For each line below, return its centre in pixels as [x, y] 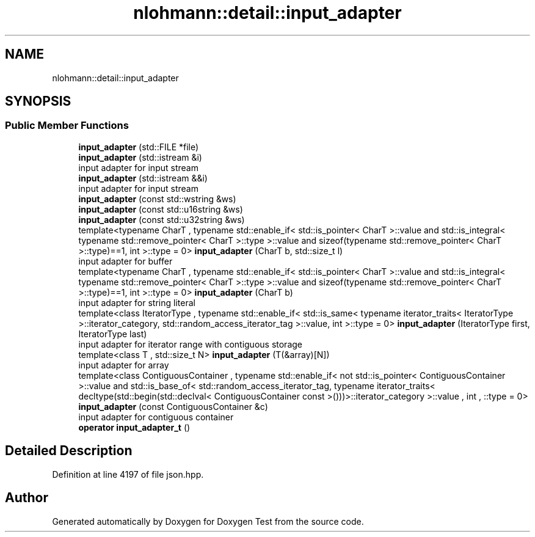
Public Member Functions [67, 126]
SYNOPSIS [38, 101]
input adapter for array [124, 365]
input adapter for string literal [137, 302]
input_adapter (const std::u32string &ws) [162, 219]
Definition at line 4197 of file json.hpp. [128, 474]
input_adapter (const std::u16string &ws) [161, 209]
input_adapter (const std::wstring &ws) [157, 199]
